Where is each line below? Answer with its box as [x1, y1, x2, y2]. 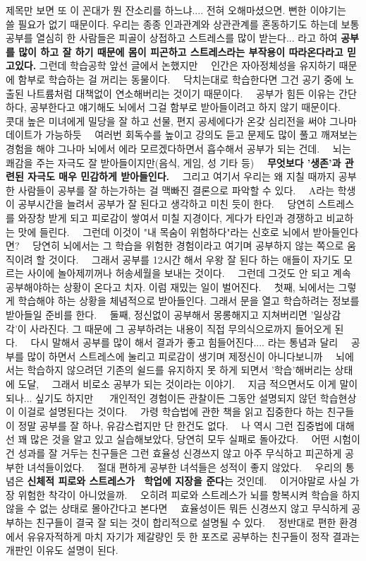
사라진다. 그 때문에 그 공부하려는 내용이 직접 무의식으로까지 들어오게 [30, 321, 331, 336]
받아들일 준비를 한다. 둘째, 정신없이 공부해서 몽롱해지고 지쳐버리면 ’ [6, 307, 314, 322]
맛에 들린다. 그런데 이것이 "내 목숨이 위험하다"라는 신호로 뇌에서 [18, 224, 310, 239]
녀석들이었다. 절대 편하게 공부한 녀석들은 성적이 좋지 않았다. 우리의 [27, 459, 343, 474]
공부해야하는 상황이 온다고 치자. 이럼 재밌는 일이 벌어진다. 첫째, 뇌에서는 [6, 279, 335, 294]
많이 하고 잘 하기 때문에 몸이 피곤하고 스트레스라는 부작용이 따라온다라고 [18, 44, 343, 59]
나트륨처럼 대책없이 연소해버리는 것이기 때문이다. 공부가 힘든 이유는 [27, 85, 336, 100]
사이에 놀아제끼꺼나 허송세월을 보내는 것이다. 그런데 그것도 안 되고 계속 [27, 266, 351, 280]
